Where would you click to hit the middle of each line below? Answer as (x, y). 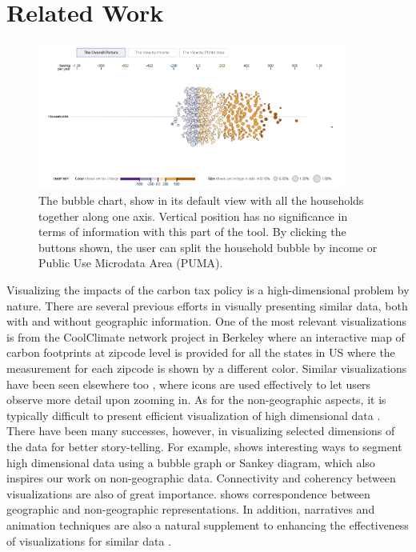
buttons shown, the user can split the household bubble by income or (208, 247)
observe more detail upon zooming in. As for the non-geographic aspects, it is (196, 400)
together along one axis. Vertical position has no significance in (193, 216)
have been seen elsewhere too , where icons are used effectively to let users (189, 384)
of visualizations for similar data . (89, 540)
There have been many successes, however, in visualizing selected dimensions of (201, 431)
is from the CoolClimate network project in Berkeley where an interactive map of (206, 336)
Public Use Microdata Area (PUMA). (131, 263)
